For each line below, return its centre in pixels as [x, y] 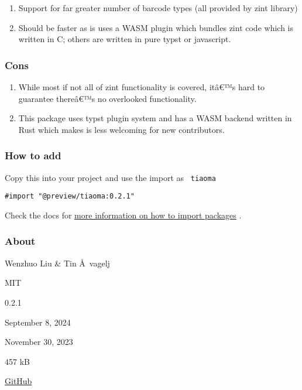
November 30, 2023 [39, 342]
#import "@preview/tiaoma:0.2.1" [70, 196]
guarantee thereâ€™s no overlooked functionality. [107, 98]
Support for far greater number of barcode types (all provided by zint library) [158, 8]
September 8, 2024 [38, 322]
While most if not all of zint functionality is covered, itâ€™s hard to [142, 87]
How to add [33, 155]
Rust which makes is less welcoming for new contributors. [121, 129]
